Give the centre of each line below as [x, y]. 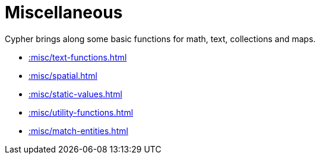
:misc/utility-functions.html [81, 112]
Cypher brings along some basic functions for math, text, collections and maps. [160, 39]
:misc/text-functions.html [78, 57]
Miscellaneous [64, 12]
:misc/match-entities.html [78, 131]
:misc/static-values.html [75, 94]
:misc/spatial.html [63, 75]
